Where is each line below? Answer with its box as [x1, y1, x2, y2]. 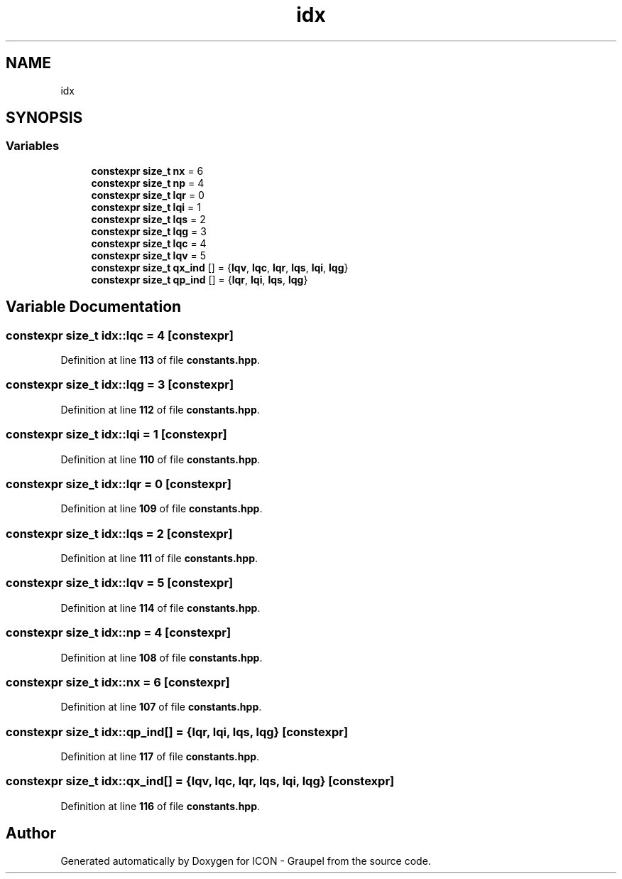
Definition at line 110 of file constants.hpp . [60, 453, 261, 465]
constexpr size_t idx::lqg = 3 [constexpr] [6, 377, 234, 392]
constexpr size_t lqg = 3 [91, 225, 207, 237]
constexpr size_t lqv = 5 [91, 249, 207, 261]
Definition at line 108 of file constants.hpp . [60, 651, 263, 664]
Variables [6, 139, 60, 153]
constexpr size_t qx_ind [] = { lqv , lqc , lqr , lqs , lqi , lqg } [91, 261, 349, 274]
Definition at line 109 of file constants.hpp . [60, 502, 263, 515]
